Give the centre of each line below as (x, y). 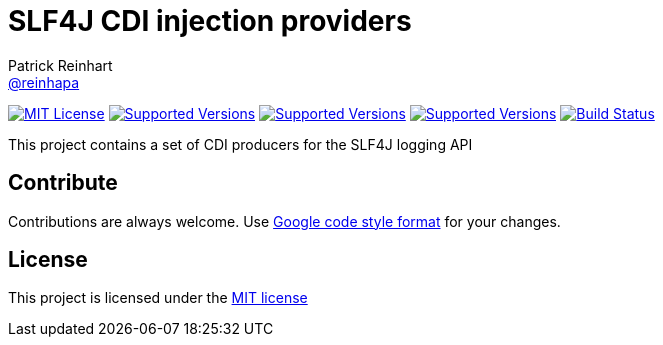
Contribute (63, 183)
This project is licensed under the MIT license (158, 298)
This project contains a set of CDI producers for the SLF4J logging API (240, 144)
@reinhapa (44, 82)
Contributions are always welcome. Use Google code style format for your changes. (284, 221)
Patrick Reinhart (60, 65)
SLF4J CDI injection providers (210, 21)
